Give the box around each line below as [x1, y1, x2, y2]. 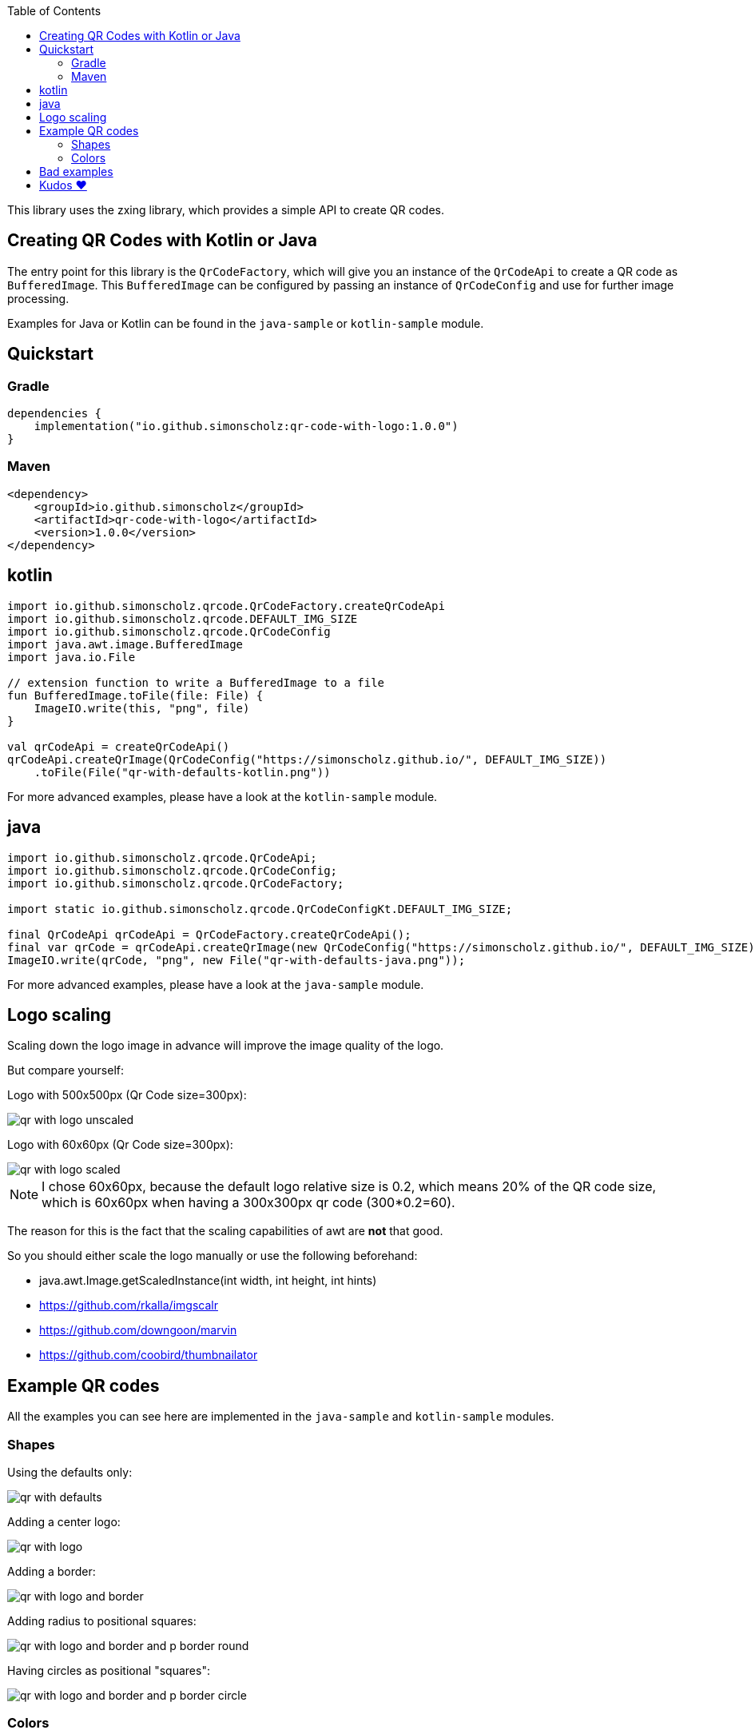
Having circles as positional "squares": [7, 1663, 210, 1677]
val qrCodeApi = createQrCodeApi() [7, 739, 230, 753]
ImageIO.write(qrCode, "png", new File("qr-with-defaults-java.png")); [7, 953, 466, 967]
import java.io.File [7, 650, 136, 664]
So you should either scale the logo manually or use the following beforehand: [7, 1249, 418, 1263]
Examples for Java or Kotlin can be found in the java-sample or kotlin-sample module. [7, 316, 484, 330]
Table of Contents [7, 4, 101, 18]
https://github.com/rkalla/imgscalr [39, 1298, 218, 1313]
